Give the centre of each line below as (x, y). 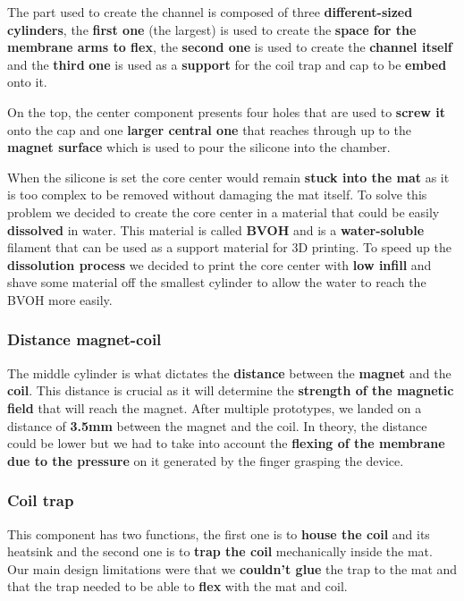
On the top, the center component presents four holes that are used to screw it (227, 111)
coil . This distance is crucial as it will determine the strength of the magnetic (231, 390)
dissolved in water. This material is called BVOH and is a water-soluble (216, 229)
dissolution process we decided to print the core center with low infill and (219, 264)
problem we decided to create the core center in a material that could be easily (224, 212)
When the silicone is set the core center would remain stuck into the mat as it (228, 177)
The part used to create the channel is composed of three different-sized (210, 12)
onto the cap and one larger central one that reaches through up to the (209, 129)
